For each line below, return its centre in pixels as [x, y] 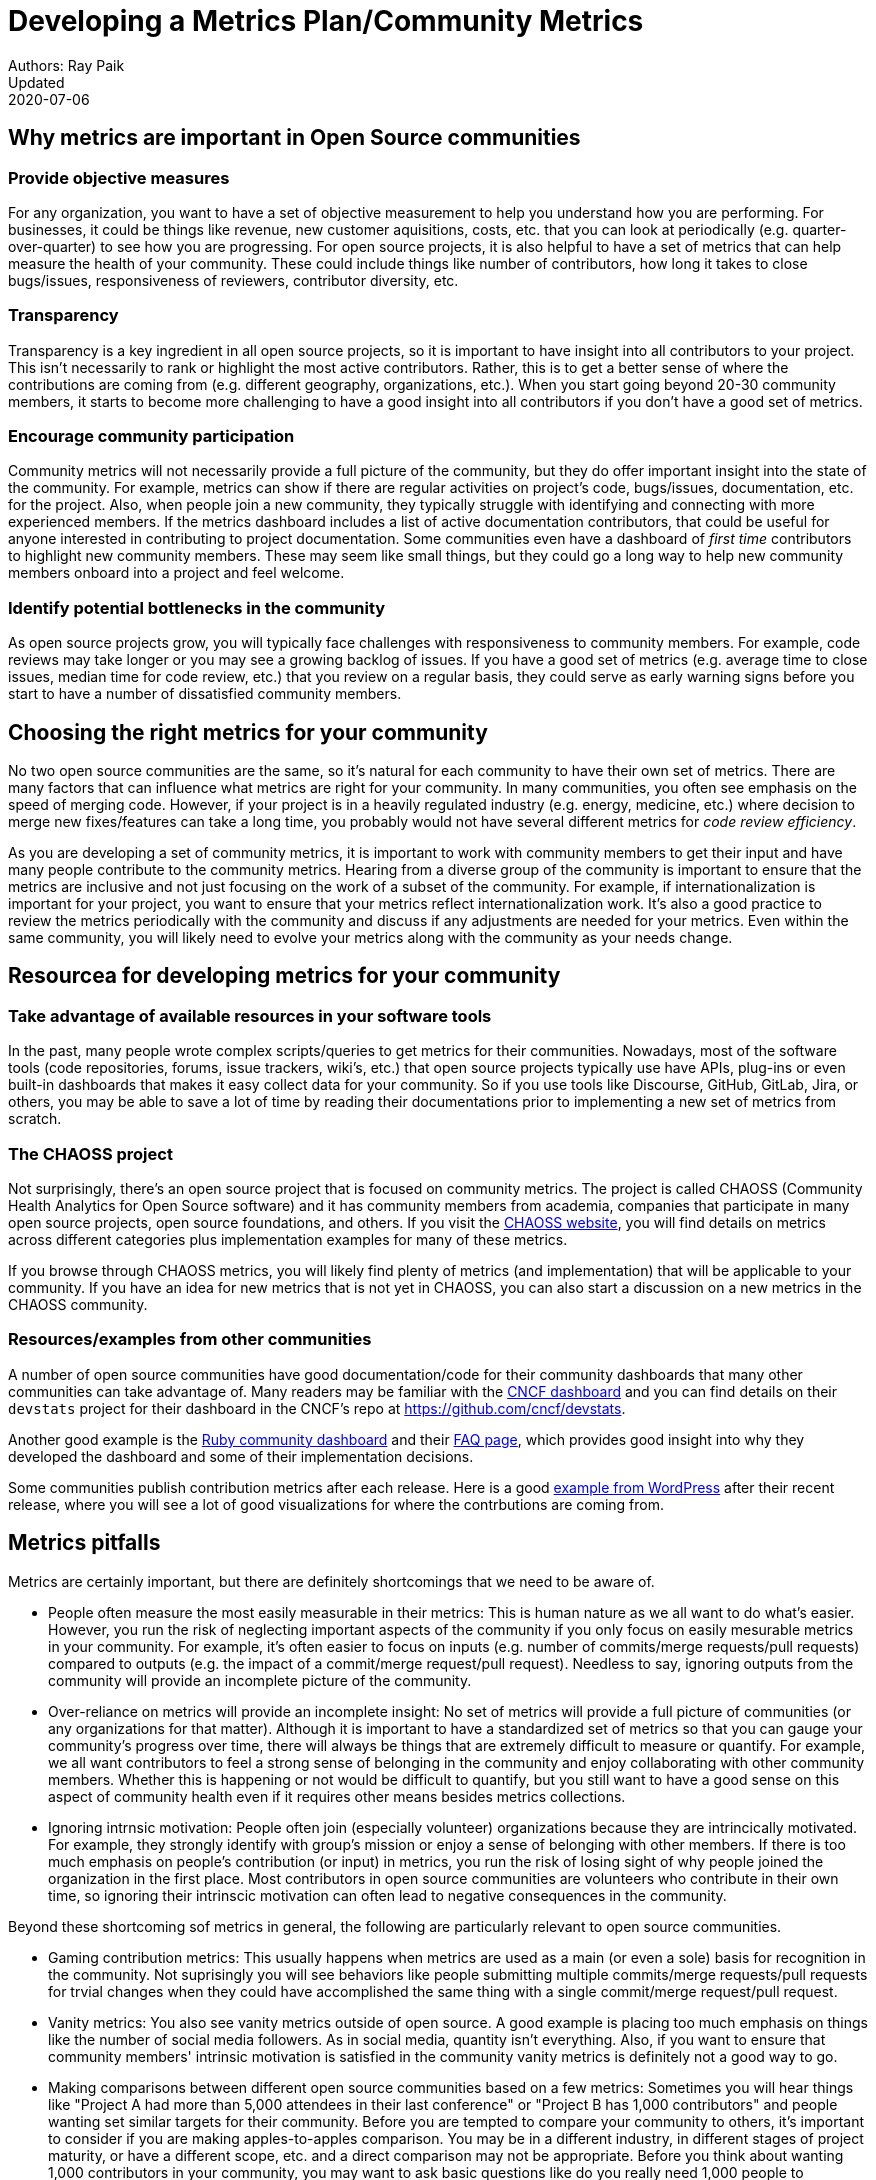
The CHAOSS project [90, 1153]
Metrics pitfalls [84, 1543]
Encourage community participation [151, 436]
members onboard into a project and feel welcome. [176, 573]
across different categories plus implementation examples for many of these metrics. [288, 1240]
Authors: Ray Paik [66, 65]
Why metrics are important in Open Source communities [294, 138]
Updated [36, 82]
